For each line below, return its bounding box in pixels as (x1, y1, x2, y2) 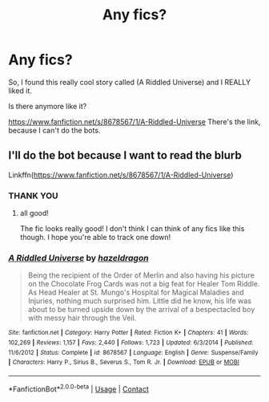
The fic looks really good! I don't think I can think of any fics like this (19, 224, 245, 233)
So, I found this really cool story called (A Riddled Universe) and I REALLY (8, 77, 251, 87)
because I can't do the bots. (8, 125, 101, 135)
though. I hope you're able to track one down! (19, 233, 171, 242)
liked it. (8, 86, 32, 95)
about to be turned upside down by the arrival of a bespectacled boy (27, 305, 255, 315)
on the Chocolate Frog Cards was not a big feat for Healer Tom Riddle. (27, 279, 260, 289)
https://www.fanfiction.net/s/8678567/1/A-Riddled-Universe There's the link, (8, 116, 261, 126)
